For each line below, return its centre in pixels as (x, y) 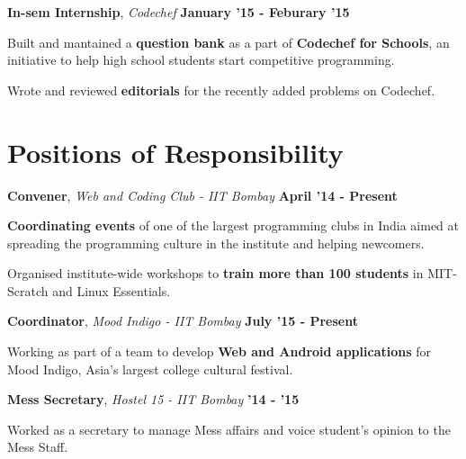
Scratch (28, 290)
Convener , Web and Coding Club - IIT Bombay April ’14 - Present (202, 195)
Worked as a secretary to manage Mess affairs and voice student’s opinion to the (229, 429)
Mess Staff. (38, 447)
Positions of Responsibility (175, 152)
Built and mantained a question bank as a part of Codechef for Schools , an (229, 42)
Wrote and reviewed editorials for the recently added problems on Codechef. (221, 90)
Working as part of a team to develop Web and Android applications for (219, 351)
